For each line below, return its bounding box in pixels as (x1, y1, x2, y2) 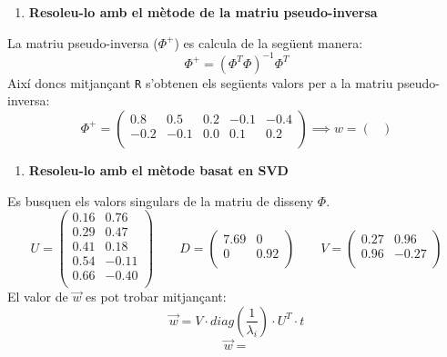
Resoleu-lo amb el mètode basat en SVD (28, 160, 289, 179)
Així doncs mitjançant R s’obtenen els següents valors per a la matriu (7, 73, 393, 92)
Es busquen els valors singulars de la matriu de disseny (7, 191, 314, 210)
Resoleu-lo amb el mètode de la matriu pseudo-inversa (28, 3, 378, 21)
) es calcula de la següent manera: (174, 33, 363, 52)
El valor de (7, 287, 68, 306)
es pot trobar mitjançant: (86, 287, 227, 306)
